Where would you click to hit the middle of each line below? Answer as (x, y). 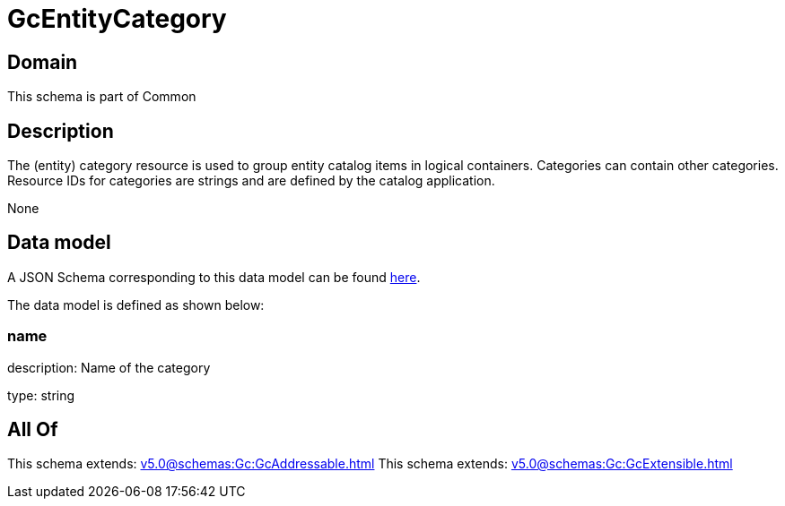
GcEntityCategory (117, 19)
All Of (33, 430)
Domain (43, 62)
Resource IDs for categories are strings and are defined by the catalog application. (251, 181)
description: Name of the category (109, 367)
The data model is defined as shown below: (136, 304)
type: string (41, 395)
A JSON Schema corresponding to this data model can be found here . (214, 277)
